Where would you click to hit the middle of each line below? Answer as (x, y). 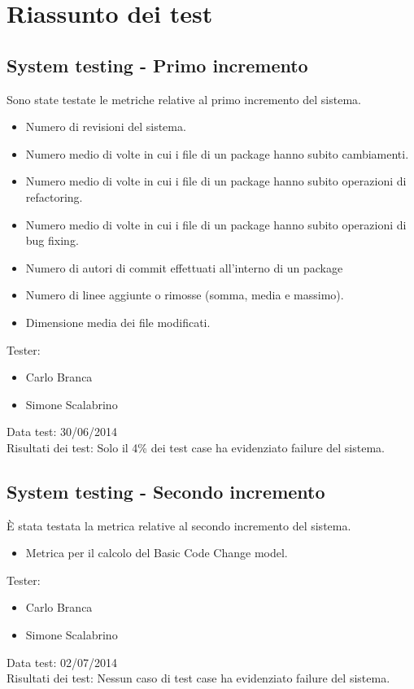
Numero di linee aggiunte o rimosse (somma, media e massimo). (185, 295)
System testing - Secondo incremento (166, 491)
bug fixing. (52, 240)
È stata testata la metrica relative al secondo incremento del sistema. (179, 525)
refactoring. (54, 196)
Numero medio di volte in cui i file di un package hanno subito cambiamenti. (217, 153)
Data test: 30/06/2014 (62, 432)
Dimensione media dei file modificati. (118, 322)
